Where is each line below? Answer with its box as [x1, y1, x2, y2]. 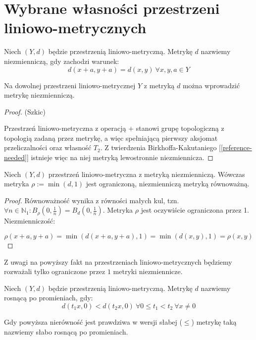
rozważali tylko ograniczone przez [4, 266, 105, 277]
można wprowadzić [182, 80, 240, 90]
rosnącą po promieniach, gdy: [4, 292, 93, 303]
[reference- [220, 142, 252, 153]
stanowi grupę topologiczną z [136, 123, 224, 133]
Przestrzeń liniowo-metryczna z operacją [4, 123, 126, 133]
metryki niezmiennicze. [113, 266, 183, 277]
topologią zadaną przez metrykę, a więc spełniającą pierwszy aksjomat [4, 132, 218, 143]
